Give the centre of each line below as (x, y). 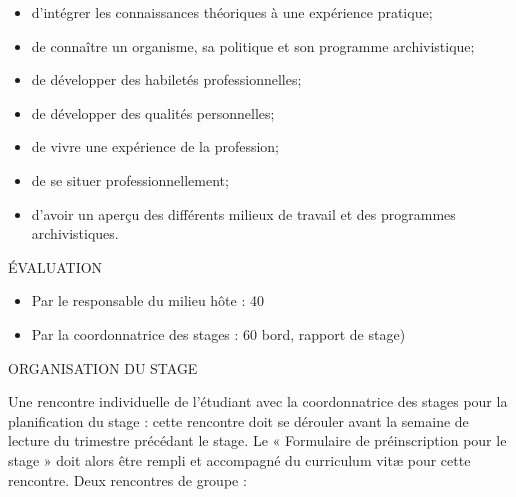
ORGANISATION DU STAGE (103, 367)
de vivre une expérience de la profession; (155, 146)
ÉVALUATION (55, 266)
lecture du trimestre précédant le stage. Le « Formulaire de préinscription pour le (257, 440)
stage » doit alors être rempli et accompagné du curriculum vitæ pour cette (239, 459)
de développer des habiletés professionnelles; (166, 79)
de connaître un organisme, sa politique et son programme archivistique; (253, 45)
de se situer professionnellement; (130, 179)
